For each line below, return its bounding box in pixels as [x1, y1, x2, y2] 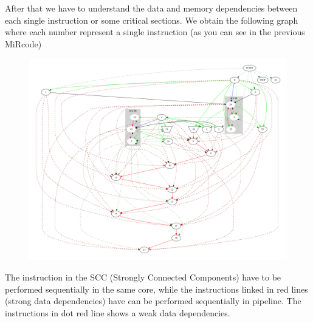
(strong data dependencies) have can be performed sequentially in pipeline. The [5, 294, 301, 307]
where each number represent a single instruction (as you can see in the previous [5, 25, 305, 38]
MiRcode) [5, 37, 42, 50]
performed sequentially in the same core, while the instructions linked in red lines [5, 282, 308, 295]
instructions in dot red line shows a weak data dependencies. [5, 306, 230, 319]
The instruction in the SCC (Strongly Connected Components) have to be [5, 271, 281, 284]
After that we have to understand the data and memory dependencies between [5, 2, 298, 14]
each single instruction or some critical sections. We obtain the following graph [5, 13, 298, 26]
